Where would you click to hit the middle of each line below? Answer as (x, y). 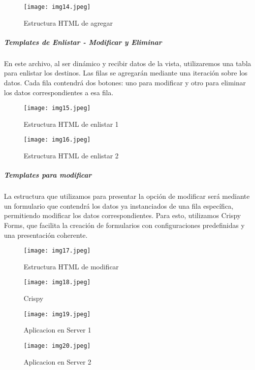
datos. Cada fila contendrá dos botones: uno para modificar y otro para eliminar (125, 82)
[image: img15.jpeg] (57, 108)
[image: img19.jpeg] (57, 314)
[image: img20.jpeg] (57, 346)
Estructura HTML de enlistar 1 (71, 124)
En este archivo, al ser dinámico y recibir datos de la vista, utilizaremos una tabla (128, 63)
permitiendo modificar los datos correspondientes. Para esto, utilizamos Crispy (123, 215)
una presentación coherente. (46, 235)
